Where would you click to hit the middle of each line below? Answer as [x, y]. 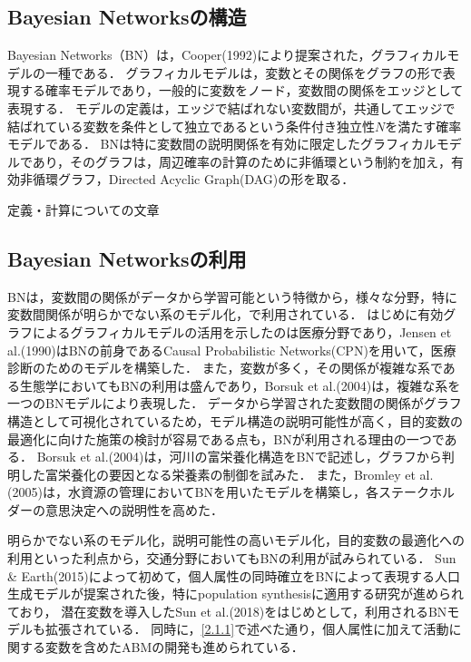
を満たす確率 [423, 126]
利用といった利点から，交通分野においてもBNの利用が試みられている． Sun [232, 558]
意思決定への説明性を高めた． [134, 509]
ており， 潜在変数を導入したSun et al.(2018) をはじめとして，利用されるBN [227, 611]
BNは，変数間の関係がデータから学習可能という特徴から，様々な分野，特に [232, 296]
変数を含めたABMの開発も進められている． [174, 647]
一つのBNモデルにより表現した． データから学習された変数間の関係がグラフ [235, 403]
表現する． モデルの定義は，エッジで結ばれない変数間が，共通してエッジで [231, 107]
